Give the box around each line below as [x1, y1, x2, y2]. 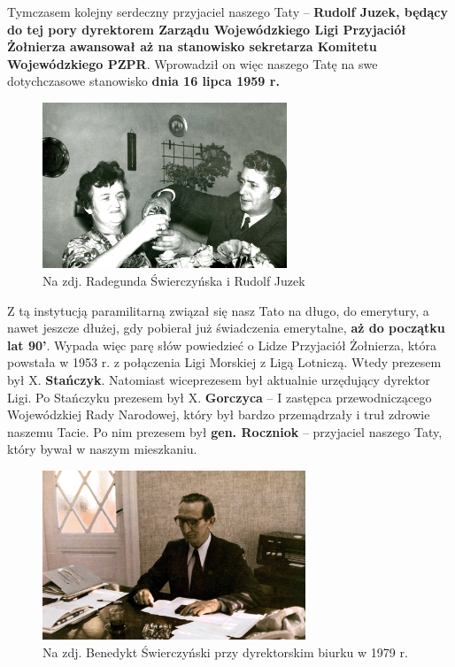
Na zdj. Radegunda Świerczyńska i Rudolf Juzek [42, 272, 305, 290]
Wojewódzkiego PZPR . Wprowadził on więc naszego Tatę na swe [7, 54, 378, 73]
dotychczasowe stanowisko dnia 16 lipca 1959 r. [7, 72, 280, 90]
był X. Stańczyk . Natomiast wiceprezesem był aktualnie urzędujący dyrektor [7, 371, 430, 389]
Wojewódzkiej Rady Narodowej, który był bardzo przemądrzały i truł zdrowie [7, 405, 430, 424]
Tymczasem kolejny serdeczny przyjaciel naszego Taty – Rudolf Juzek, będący [7, 3, 448, 20]
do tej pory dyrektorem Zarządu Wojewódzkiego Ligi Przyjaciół [7, 19, 406, 38]
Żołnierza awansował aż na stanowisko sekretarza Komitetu [7, 37, 377, 56]
